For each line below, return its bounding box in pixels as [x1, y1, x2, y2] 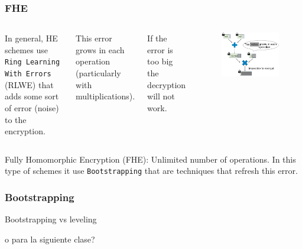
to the [5, 113, 27, 125]
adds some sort [5, 90, 59, 102]
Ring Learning [5, 58, 60, 67]
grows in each [76, 43, 125, 56]
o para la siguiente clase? [5, 232, 95, 245]
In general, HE [5, 32, 58, 44]
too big [147, 55, 173, 67]
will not [147, 90, 175, 102]
